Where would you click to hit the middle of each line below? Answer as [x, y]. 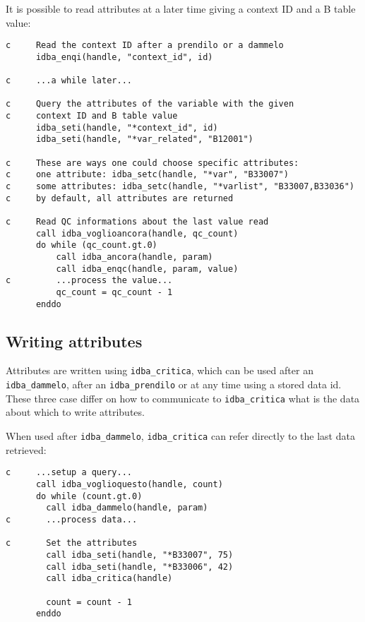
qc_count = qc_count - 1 [114, 292]
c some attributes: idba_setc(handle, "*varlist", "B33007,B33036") [180, 187]
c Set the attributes [72, 543]
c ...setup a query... [69, 473]
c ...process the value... [89, 281]
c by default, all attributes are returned [120, 198]
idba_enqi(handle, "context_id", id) [124, 57]
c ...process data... [72, 519]
